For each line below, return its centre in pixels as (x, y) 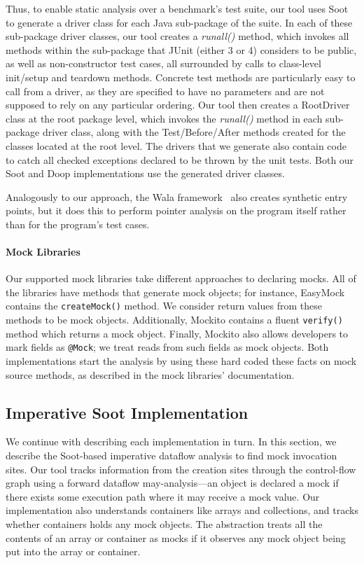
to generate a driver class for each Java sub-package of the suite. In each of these (179, 22)
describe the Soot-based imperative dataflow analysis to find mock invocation (171, 456)
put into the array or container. (73, 551)
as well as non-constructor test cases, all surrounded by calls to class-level (163, 63)
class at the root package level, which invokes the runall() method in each (164, 118)
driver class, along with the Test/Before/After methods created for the (194, 132)
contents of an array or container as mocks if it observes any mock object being (176, 537)
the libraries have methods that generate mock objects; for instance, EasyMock (175, 292)
